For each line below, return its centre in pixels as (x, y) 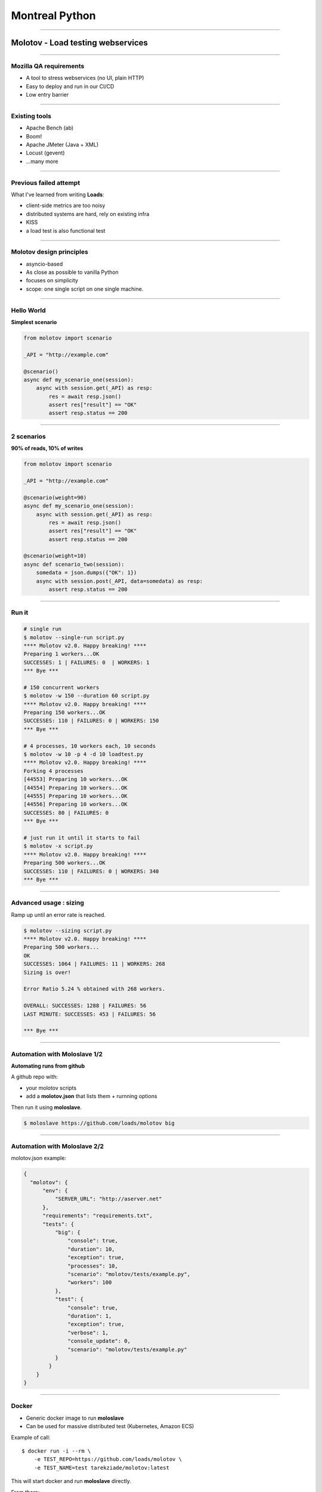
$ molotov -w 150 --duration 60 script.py (86, 696)
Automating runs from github (48, 1066)
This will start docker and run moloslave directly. (71, 1481)
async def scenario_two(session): (74, 564)
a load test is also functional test (66, 230)
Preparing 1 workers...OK (61, 654)
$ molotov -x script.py (58, 846)
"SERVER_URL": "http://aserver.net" (108, 1199)
